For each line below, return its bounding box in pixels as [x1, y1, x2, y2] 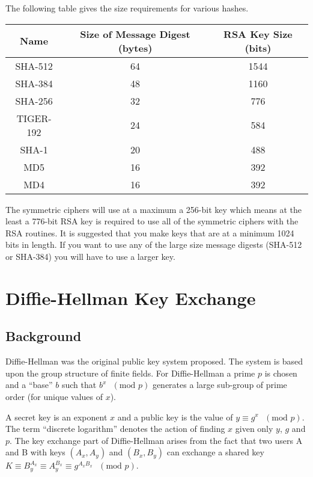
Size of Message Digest [80, 26, 190, 41]
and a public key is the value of [117, 410, 233, 423]
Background [5, 327, 82, 345]
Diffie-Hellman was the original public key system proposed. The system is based [5, 355, 303, 368]
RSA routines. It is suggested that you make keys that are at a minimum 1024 [5, 226, 294, 239]
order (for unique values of [5, 390, 103, 402]
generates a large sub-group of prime [152, 378, 287, 391]
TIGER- [16, 111, 52, 125]
